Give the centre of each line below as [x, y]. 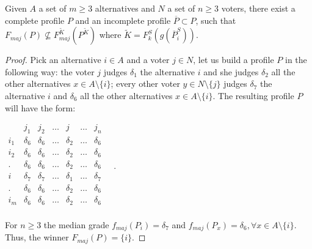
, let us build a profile [234, 60]
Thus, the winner [37, 237]
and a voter [148, 60]
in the [296, 60]
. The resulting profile [253, 95]
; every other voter [145, 84]
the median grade [76, 224]
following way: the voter [50, 71]
